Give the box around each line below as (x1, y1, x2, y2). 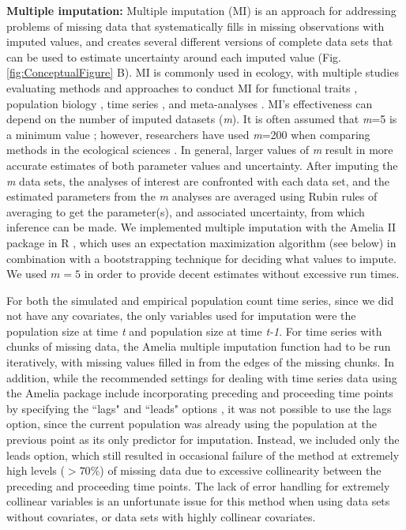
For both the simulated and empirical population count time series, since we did (6, 291, 394, 308)
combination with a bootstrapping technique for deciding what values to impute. (6, 250, 397, 266)
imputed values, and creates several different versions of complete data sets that (6, 33, 393, 50)
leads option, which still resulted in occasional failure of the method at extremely (6, 446, 400, 463)
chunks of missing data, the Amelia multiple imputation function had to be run (6, 338, 391, 355)
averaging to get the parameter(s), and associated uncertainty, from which (6, 203, 365, 220)
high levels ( (6, 462, 65, 479)
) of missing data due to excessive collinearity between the (100, 462, 382, 479)
